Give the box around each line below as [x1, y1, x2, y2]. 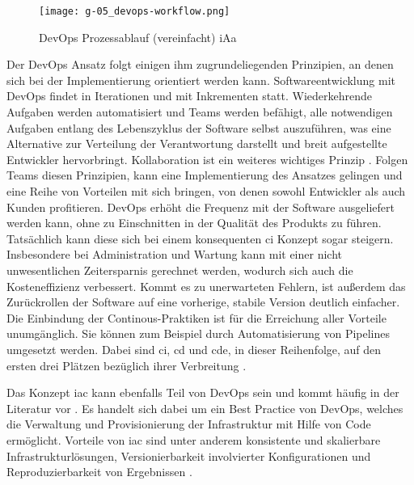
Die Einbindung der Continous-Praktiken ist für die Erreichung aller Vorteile [6, 309, 387, 326]
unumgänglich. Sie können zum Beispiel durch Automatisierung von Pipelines [6, 325, 391, 342]
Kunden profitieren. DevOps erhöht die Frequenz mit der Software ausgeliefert [6, 198, 395, 215]
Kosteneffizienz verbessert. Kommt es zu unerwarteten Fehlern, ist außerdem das [6, 277, 406, 294]
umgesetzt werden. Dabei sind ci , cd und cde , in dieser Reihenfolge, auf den [6, 340, 382, 357]
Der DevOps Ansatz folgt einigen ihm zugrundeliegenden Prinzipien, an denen [6, 56, 394, 73]
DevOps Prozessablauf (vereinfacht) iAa [39, 28, 237, 45]
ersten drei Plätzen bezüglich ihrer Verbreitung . [6, 356, 247, 373]
